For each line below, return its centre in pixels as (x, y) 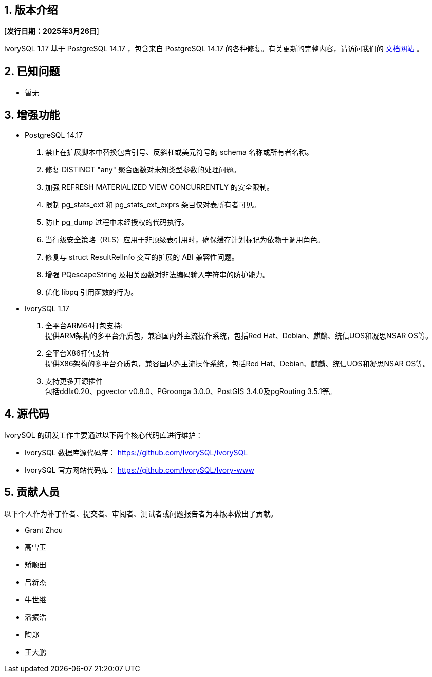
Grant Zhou (44, 530)
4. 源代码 (27, 414)
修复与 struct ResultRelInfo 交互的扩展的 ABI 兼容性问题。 (142, 257)
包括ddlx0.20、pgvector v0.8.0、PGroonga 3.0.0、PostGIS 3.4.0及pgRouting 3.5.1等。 (191, 391)
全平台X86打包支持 (77, 353)
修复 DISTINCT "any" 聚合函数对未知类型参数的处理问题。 (143, 170)
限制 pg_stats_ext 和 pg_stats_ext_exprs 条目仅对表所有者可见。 (153, 205)
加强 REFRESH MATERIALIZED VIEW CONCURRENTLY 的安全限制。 (159, 187)
